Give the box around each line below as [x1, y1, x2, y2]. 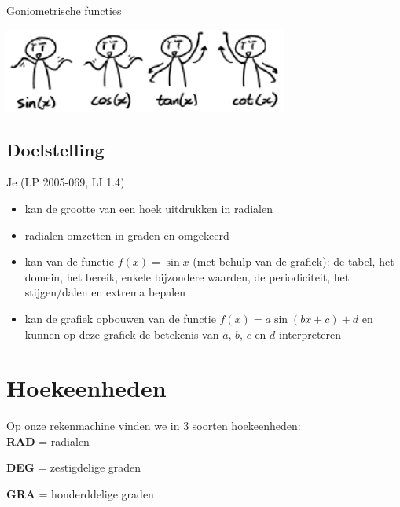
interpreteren [279, 325, 342, 342]
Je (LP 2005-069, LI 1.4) [6, 174, 125, 190]
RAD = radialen [6, 432, 90, 449]
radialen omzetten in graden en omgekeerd [24, 226, 229, 243]
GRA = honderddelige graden [6, 486, 154, 502]
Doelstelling [6, 137, 105, 161]
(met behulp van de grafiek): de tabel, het [193, 253, 394, 270]
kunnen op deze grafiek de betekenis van [24, 325, 219, 342]
